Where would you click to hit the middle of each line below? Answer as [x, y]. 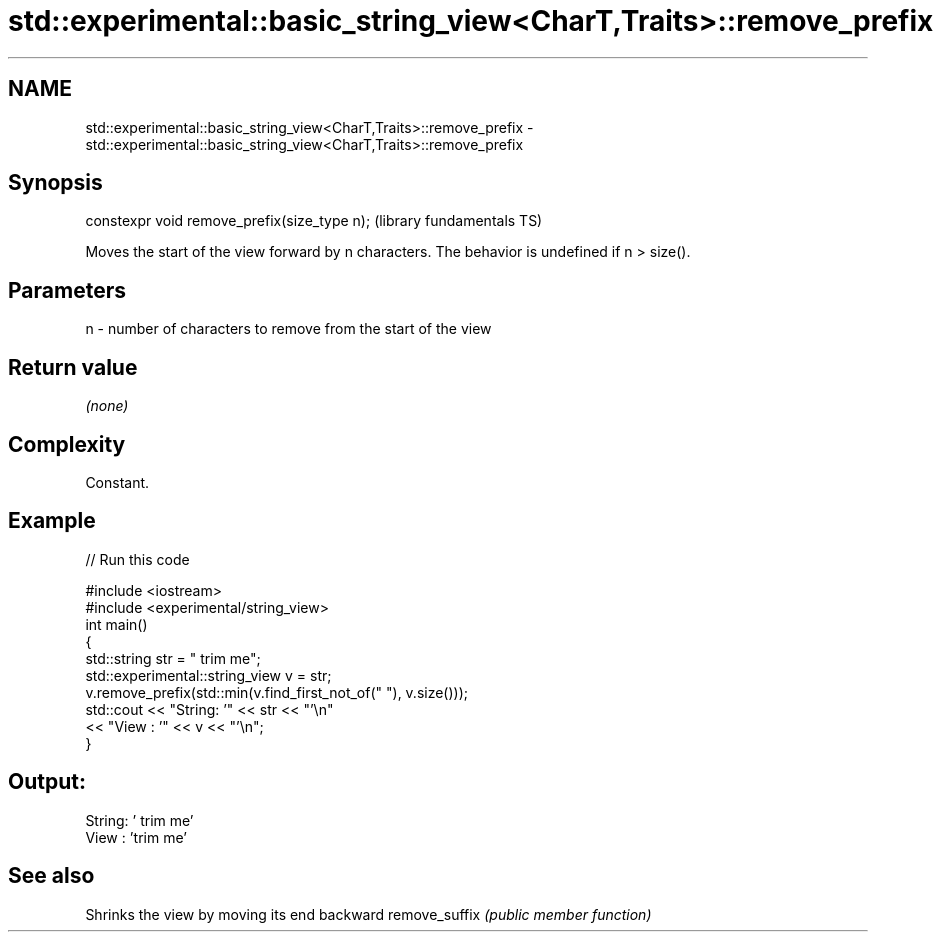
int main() [116, 624]
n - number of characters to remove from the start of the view [288, 329]
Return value [73, 367]
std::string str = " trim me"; [173, 658]
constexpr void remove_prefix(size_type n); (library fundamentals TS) [314, 221]
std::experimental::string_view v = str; [208, 675]
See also [51, 876]
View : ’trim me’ [136, 837]
